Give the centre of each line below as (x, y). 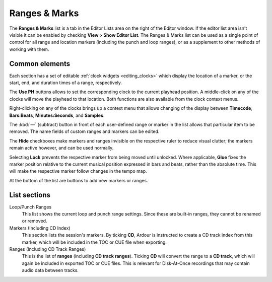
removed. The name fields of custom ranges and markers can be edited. (84, 131)
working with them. (29, 49)
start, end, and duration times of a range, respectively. (66, 83)
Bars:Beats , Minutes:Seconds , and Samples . (57, 115)
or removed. (35, 221)
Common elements (40, 64)
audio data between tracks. (50, 270)
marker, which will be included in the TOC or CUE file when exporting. (94, 242)
